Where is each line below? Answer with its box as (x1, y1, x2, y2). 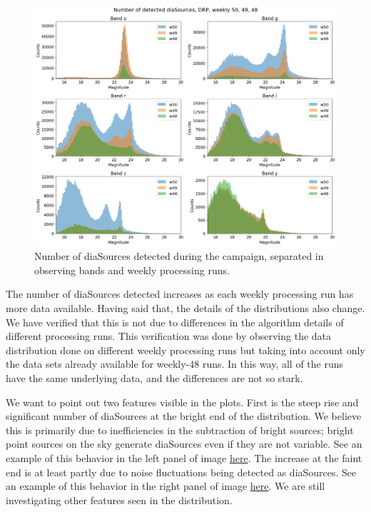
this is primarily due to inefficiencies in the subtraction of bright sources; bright (6, 422, 354, 437)
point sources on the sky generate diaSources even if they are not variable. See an (6, 436, 362, 451)
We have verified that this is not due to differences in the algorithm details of (6, 314, 344, 329)
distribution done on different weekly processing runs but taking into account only (6, 342, 365, 357)
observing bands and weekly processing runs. (34, 262, 230, 277)
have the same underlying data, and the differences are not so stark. (6, 370, 303, 385)
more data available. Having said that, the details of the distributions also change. (6, 301, 365, 315)
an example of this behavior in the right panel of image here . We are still (6, 478, 325, 493)
